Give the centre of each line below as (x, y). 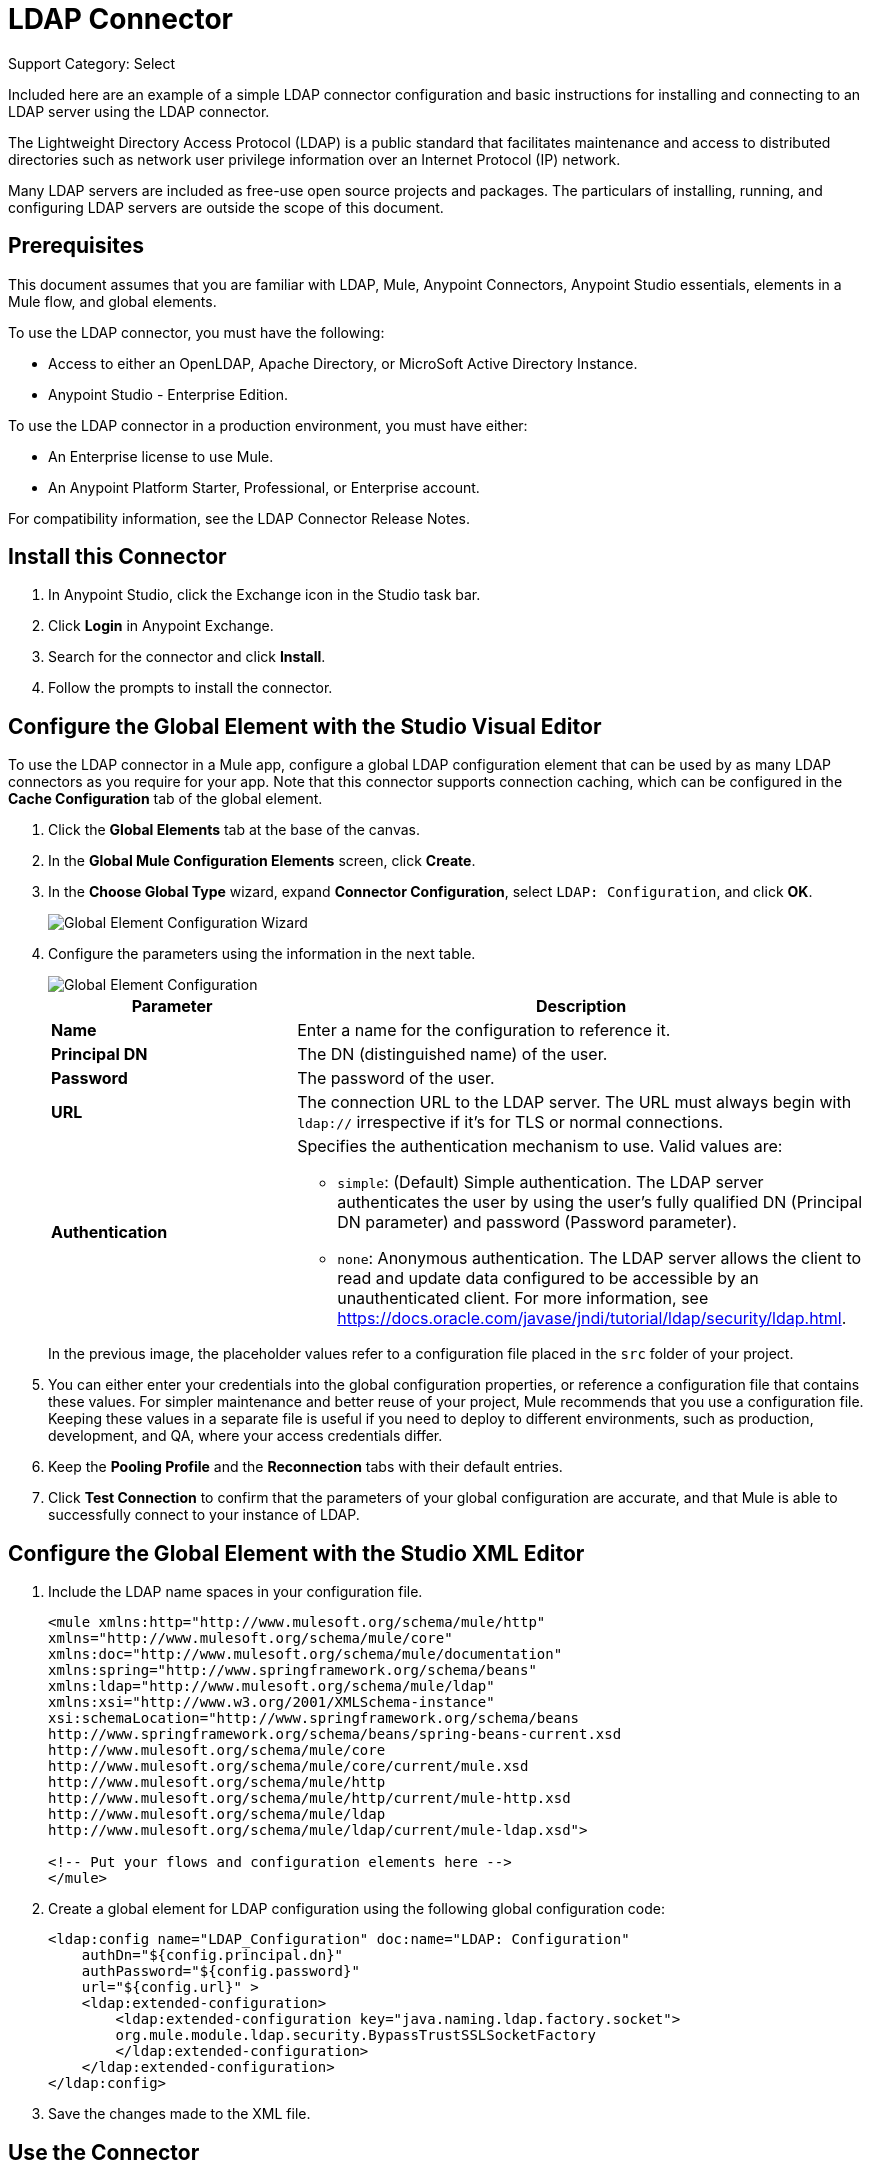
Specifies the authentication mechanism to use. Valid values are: (540, 1146)
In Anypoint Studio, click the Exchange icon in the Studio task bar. (264, 595)
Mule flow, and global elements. (112, 301)
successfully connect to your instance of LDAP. (204, 1515)
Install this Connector (117, 557)
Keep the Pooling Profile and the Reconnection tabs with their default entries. (305, 1467)
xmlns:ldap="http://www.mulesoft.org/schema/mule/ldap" (271, 1686)
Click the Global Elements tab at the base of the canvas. (234, 830)
